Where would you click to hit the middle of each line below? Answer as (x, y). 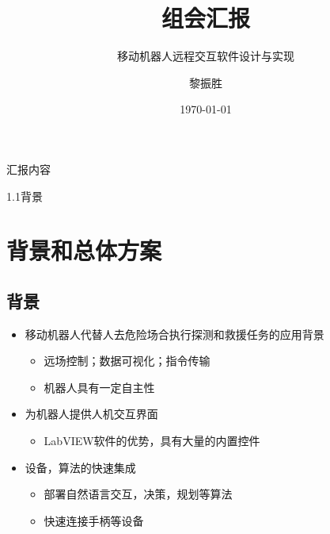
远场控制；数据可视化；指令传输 (127, 361)
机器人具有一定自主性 (99, 387)
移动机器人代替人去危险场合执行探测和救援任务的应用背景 (174, 334)
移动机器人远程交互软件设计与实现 (206, 56)
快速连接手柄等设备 (94, 520)
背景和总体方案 (84, 250)
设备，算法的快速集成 (80, 467)
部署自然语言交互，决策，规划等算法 (138, 494)
